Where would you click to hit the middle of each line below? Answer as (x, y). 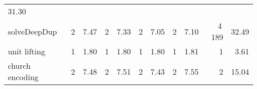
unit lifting (27, 51)
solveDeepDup (33, 31)
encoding (23, 77)
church (19, 66)
